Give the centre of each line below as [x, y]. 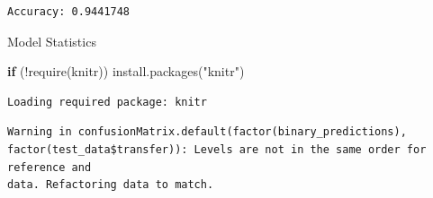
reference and [50, 167]
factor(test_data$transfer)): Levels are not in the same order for [217, 149]
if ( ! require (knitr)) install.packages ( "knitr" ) [126, 71]
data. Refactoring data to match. [111, 185]
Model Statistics [52, 41]
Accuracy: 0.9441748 [69, 12]
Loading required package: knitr [107, 102]
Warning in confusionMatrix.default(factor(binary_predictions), [207, 132]
